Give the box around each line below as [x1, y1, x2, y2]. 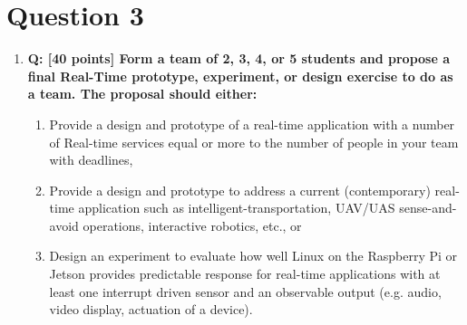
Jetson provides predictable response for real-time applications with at [49, 264, 441, 283]
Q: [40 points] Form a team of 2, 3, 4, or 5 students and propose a [27, 49, 451, 68]
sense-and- [399, 198, 457, 217]
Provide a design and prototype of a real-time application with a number [49, 114, 455, 133]
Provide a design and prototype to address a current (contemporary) [49, 180, 431, 199]
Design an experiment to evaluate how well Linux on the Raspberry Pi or [49, 246, 458, 265]
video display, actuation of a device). [49, 300, 253, 319]
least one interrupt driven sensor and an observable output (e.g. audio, [49, 282, 442, 301]
